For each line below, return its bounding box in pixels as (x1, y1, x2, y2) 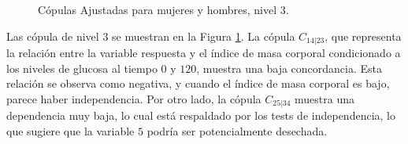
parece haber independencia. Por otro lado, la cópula (6, 90, 261, 106)
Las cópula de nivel (6, 27, 99, 44)
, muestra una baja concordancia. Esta (196, 59, 383, 76)
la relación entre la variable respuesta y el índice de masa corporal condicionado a (6, 45, 401, 61)
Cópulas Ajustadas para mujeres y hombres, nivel (38, 2, 277, 17)
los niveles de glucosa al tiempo (6, 59, 158, 76)
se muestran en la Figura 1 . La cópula (112, 27, 295, 44)
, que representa (325, 27, 402, 44)
